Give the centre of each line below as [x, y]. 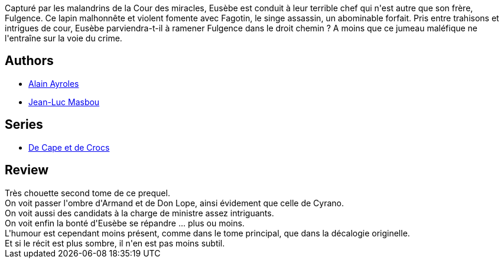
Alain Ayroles [54, 83]
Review [27, 170]
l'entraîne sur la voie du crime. [64, 38]
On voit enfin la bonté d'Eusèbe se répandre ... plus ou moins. [125, 223]
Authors [29, 61]
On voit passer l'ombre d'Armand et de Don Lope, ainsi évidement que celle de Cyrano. [174, 203]
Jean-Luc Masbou [64, 102]
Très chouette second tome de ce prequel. [87, 193]
